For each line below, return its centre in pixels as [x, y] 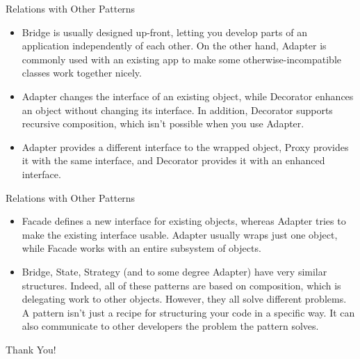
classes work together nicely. [82, 73]
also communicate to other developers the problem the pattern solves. [170, 326]
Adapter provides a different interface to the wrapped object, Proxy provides [185, 146]
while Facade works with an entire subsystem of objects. [141, 248]
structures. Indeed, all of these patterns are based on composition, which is [181, 285]
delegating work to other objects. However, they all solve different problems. [184, 299]
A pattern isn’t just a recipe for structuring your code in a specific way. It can [188, 312]
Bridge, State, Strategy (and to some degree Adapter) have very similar [174, 271]
